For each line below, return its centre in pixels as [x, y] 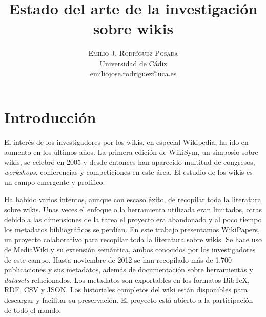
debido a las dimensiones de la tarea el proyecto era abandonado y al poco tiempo [133, 219]
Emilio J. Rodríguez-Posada [133, 53]
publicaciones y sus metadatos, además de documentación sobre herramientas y [129, 270]
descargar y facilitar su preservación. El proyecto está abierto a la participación [129, 299]
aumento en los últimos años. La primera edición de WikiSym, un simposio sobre [131, 152]
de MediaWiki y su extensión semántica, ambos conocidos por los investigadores [130, 249]
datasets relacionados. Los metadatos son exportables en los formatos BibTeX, [127, 279]
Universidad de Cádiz [133, 63]
